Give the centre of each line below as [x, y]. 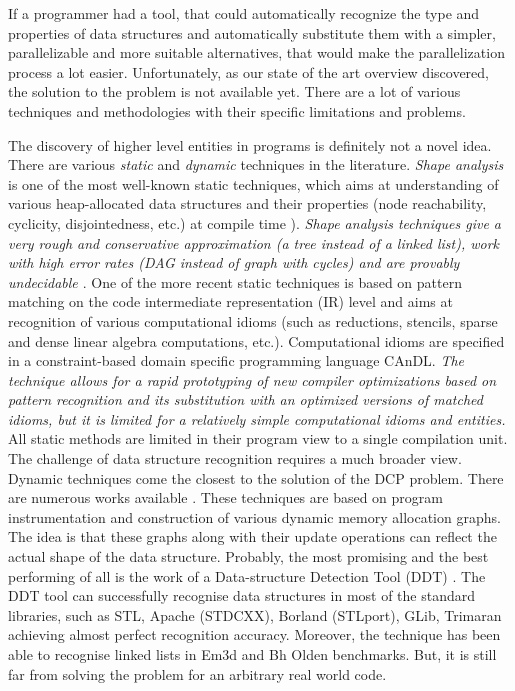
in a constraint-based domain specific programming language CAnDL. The [236, 360]
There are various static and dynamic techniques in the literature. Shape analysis [256, 164]
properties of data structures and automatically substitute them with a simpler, [252, 32]
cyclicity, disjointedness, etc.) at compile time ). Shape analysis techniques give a [254, 222]
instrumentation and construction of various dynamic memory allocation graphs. [254, 516]
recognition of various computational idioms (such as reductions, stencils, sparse [253, 320]
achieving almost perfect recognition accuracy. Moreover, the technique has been [254, 634]
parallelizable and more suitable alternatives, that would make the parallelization [256, 52]
